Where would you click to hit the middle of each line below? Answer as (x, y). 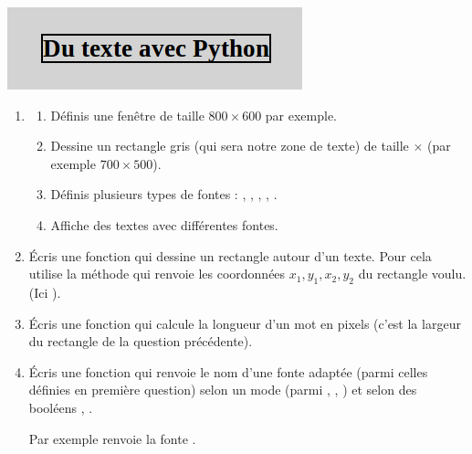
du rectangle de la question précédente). (141, 341)
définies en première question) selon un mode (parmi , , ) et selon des (223, 390)
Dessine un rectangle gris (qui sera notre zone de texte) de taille (230, 146)
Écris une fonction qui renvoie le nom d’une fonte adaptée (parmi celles (228, 371)
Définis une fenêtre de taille (127, 115)
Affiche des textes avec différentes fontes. (164, 224)
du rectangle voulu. (412, 274)
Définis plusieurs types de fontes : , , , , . (164, 194)
